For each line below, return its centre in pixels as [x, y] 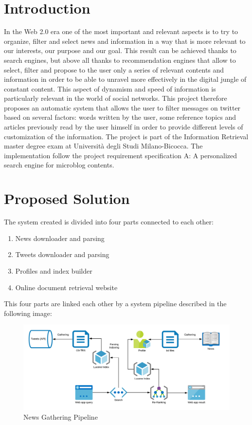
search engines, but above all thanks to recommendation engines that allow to [120, 60]
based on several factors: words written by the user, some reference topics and [120, 117]
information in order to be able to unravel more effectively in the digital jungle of [125, 79]
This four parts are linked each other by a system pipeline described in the [115, 304]
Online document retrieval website [66, 287]
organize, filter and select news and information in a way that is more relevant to [125, 41]
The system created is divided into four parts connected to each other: [109, 222]
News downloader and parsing [60, 238]
